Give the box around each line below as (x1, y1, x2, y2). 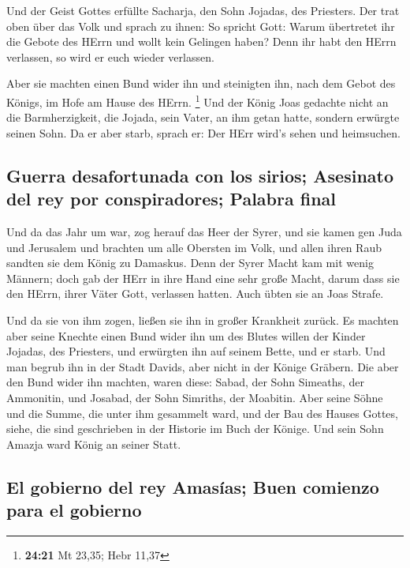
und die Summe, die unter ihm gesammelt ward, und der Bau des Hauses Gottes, (6, 404, 398, 421)
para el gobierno (6, 498, 142, 522)
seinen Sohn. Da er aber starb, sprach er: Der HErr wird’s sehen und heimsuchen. (6, 124, 401, 141)
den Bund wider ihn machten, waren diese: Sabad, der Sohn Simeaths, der (6, 374, 364, 390)
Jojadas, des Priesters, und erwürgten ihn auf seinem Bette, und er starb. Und (6, 343, 386, 359)
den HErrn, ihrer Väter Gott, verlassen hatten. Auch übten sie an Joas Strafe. (6, 285, 384, 302)
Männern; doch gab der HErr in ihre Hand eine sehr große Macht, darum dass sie (6, 269, 400, 286)
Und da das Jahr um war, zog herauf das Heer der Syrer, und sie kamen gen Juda (6, 224, 402, 239)
